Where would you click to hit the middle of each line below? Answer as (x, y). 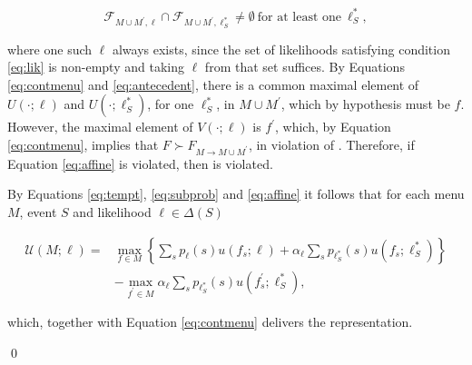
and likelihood (112, 211)
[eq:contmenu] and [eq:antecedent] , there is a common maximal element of (213, 84)
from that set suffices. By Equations (305, 67)
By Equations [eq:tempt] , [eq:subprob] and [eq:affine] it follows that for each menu (236, 194)
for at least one (300, 17)
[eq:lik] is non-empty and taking (96, 67)
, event (38, 211)
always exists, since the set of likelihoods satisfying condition (281, 49)
